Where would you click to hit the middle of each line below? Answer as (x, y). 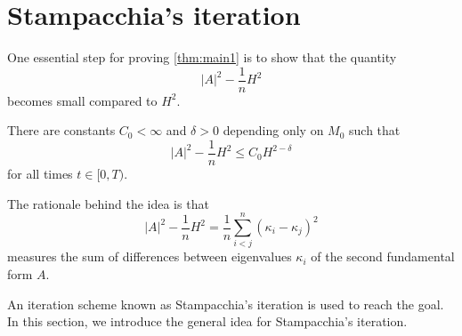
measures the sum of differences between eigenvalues (150, 256)
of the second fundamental (383, 256)
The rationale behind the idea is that (108, 203)
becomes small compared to (82, 100)
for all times (40, 174)
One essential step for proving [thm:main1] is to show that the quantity (202, 57)
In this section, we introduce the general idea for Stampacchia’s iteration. (207, 321)
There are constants (61, 130)
